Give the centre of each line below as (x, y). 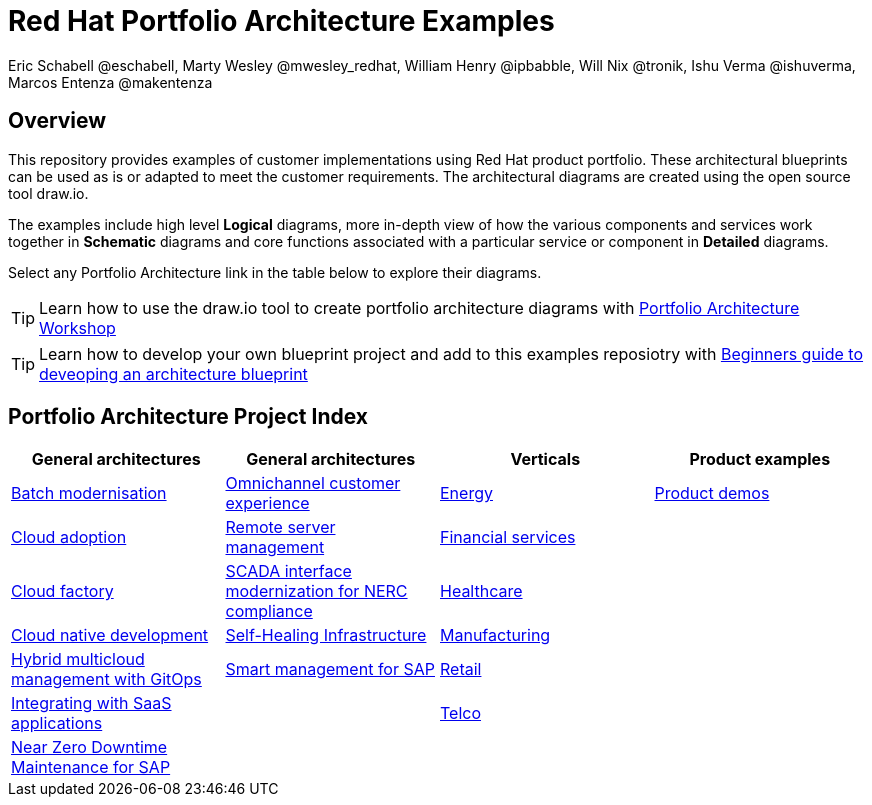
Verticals (545, 459)
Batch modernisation (89, 493)
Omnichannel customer (313, 483)
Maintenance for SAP (91, 767)
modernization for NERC (316, 591)
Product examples (760, 459)
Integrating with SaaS (91, 703)
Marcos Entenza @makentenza (110, 82)
